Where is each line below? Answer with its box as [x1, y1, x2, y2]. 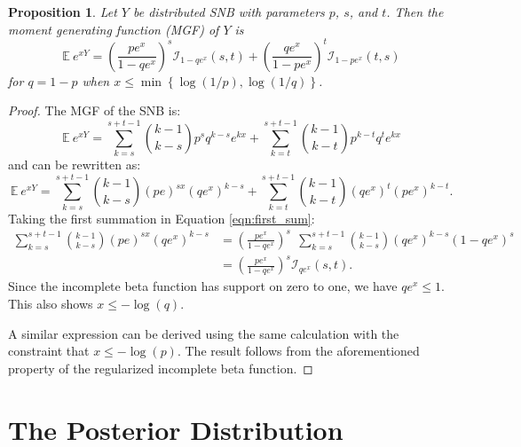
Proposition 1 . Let [8, 3, 117, 20]
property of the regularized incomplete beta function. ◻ [8, 358, 313, 377]
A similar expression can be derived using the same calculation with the [8, 324, 399, 342]
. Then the [386, 3, 444, 20]
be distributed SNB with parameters [132, 3, 325, 20]
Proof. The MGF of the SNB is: [8, 101, 181, 120]
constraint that [8, 341, 90, 360]
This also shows [8, 294, 93, 312]
